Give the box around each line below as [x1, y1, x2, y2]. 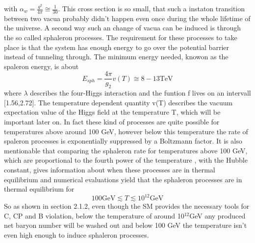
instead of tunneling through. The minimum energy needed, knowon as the [4, 51, 229, 62]
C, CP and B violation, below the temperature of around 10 [4, 210, 184, 220]
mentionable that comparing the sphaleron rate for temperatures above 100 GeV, [4, 145, 248, 155]
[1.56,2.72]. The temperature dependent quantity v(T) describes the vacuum [4, 97, 233, 107]
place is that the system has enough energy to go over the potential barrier [4, 42, 229, 52]
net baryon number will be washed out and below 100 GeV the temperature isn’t [4, 220, 247, 230]
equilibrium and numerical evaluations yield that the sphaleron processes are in [4, 174, 242, 184]
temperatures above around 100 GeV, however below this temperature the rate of [4, 126, 248, 136]
